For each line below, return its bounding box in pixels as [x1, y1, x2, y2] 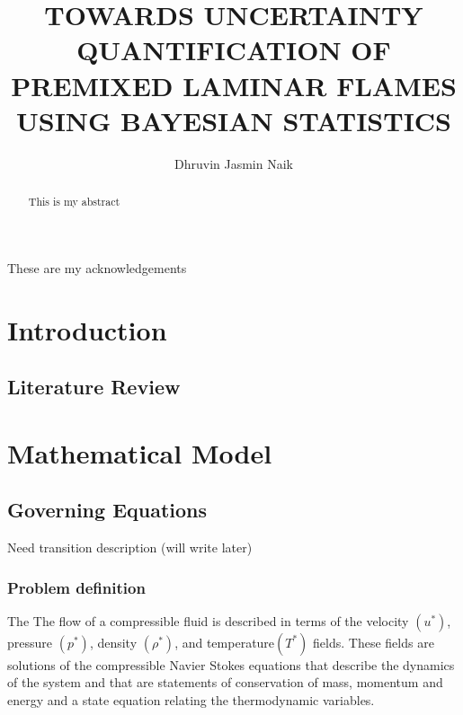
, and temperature [174, 632, 275, 651]
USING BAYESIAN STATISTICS [15, 102, 452, 138]
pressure [7, 632, 53, 651]
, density [89, 632, 138, 651]
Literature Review [7, 373, 181, 401]
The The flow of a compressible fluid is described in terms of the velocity [7, 611, 409, 630]
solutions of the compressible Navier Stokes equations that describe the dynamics [7, 655, 455, 674]
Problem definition [7, 576, 146, 598]
